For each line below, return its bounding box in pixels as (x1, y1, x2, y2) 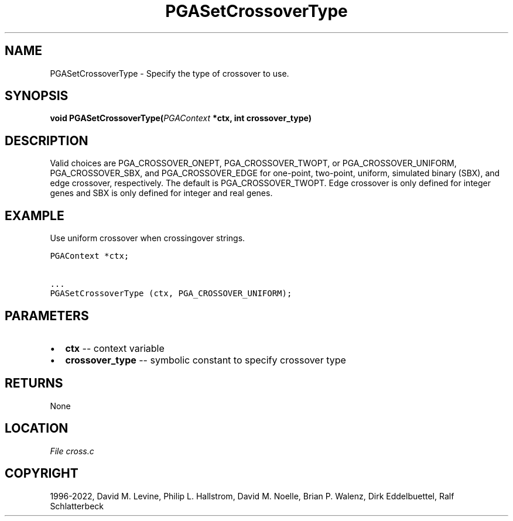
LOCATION (5, 421, 69, 436)
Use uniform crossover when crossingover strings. (50, 233, 245, 244)
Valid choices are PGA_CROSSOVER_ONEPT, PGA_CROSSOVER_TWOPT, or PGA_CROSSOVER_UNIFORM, (50, 158, 457, 169)
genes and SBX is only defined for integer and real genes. (50, 188, 273, 198)
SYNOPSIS (5, 88, 69, 104)
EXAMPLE (5, 208, 64, 223)
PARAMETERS (5, 308, 89, 323)
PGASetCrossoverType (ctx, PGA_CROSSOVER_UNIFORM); (50, 289, 292, 299)
